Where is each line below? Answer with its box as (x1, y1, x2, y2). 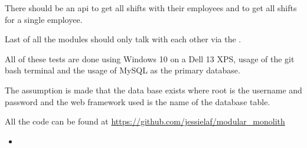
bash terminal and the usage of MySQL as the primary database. (5, 64, 240, 76)
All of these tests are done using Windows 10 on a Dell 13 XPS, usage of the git (5, 52, 295, 65)
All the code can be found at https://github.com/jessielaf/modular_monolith (5, 115, 285, 127)
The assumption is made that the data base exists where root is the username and (5, 83, 302, 96)
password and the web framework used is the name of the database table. (5, 95, 270, 107)
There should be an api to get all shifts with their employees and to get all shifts (5, 2, 297, 14)
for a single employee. (5, 13, 83, 25)
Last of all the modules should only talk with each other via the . (5, 33, 241, 45)
